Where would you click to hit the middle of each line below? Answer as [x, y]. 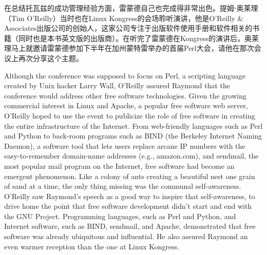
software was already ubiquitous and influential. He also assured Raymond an [126, 236]
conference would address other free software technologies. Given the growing [125, 95]
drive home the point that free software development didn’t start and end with [128, 206]
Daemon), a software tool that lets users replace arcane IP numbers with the [125, 145]
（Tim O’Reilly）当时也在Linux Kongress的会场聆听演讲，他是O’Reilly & [124, 18]
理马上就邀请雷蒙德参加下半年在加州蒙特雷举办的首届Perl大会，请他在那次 [129, 48]
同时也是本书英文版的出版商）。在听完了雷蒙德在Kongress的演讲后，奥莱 [139, 38]
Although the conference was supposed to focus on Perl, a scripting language [125, 75]
